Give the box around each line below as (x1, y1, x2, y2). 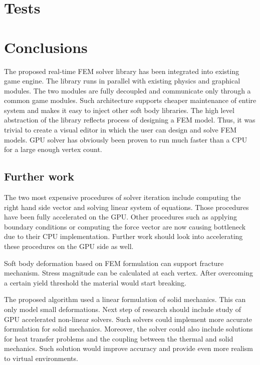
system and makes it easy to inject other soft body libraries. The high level (4, 104, 234, 115)
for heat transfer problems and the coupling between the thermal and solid (4, 333, 233, 343)
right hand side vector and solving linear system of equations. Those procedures (4, 201, 249, 212)
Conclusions (4, 36, 88, 57)
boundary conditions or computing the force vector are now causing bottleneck (4, 221, 246, 231)
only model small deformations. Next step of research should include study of (4, 303, 241, 314)
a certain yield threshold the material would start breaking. (4, 277, 186, 287)
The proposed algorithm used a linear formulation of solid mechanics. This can (4, 294, 246, 304)
